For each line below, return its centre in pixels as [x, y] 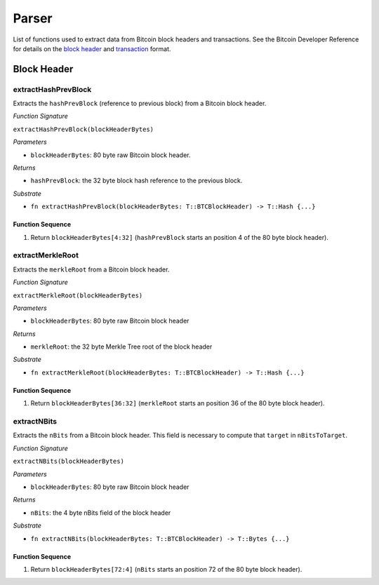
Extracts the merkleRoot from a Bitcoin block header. [91, 269]
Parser [33, 18]
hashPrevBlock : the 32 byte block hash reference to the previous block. [137, 181]
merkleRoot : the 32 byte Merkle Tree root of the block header [121, 347]
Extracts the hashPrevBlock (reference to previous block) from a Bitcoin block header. [140, 103]
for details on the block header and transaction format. [92, 48]
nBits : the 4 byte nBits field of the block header [101, 513]
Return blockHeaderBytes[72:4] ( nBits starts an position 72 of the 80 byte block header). [166, 569]
